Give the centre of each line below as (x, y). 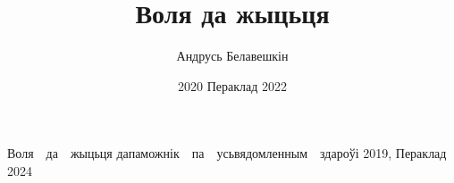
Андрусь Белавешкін (232, 56)
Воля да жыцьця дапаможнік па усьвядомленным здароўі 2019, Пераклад (227, 153)
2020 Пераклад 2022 (232, 85)
